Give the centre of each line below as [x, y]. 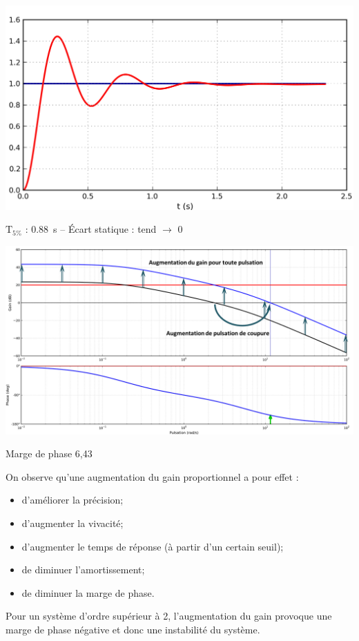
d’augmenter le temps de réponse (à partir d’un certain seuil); [153, 546]
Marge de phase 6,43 [49, 453]
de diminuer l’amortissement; [83, 570]
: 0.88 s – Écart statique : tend [91, 229]
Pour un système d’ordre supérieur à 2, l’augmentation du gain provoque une [169, 616]
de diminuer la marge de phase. [88, 592]
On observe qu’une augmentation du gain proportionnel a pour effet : [152, 476]
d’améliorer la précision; [72, 500]
